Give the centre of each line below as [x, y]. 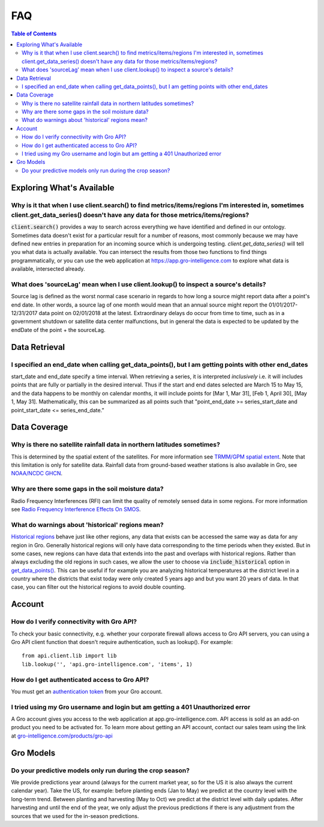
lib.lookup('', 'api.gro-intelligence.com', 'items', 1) [107, 664]
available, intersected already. [48, 269]
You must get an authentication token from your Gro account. [87, 691]
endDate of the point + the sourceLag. [58, 329]
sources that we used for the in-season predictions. [75, 816]
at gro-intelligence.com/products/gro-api [62, 736]
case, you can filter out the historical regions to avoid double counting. [98, 587]
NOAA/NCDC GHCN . [37, 474]
